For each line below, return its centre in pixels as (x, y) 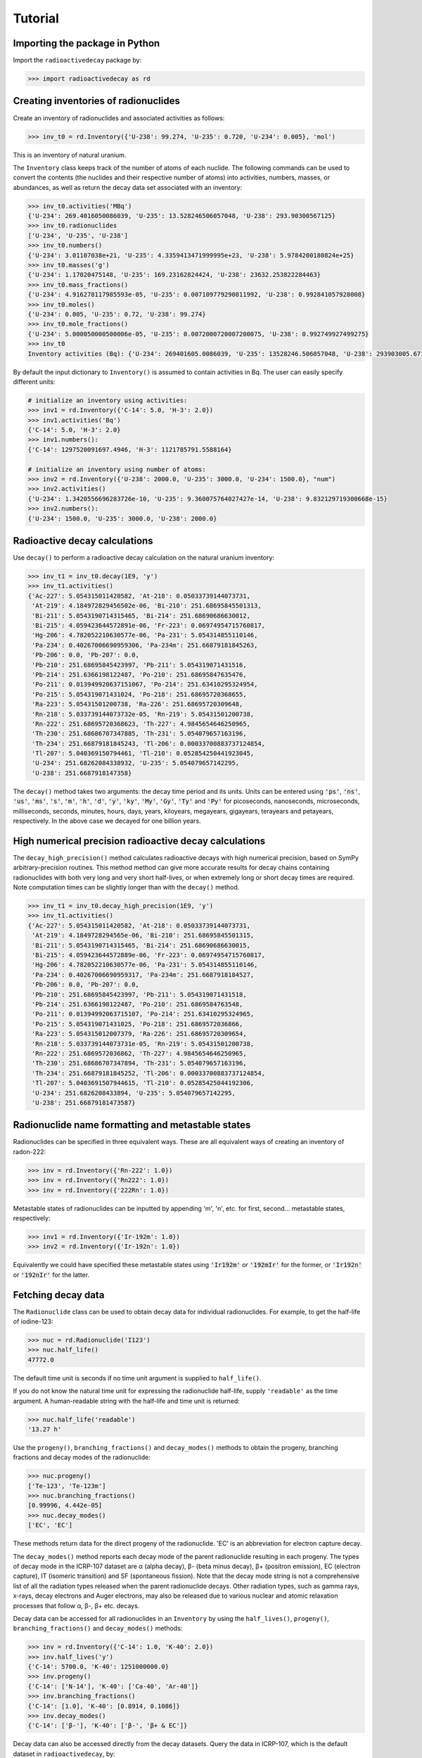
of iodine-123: (33, 1321)
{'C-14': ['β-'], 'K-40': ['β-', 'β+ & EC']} (108, 1726)
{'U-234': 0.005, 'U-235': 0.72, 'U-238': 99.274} (117, 314)
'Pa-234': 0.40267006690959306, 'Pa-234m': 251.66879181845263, (145, 645)
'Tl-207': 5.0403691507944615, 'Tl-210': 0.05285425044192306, (143, 1083)
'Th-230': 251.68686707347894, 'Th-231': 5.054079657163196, (139, 1063)
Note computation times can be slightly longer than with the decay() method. (126, 887)
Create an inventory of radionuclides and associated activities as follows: (119, 118)
